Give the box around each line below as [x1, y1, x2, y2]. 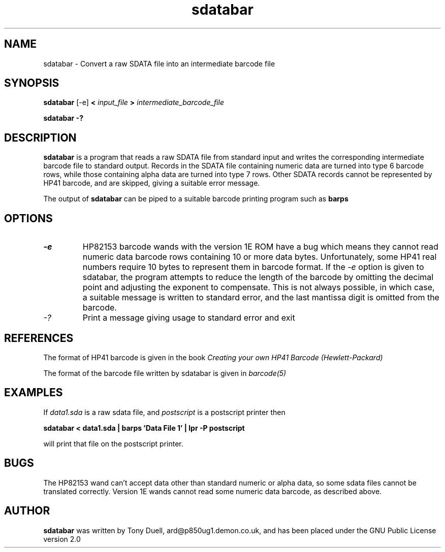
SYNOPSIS [4, 77, 59, 90]
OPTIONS [4, 212, 53, 225]
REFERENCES [4, 331, 74, 344]
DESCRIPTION [4, 131, 77, 144]
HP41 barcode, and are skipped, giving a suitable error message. [43, 179, 260, 188]
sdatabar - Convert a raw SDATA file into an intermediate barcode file [43, 59, 275, 68]
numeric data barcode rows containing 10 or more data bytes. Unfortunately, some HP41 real [82, 252, 437, 262]
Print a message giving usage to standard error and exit [82, 313, 295, 323]
